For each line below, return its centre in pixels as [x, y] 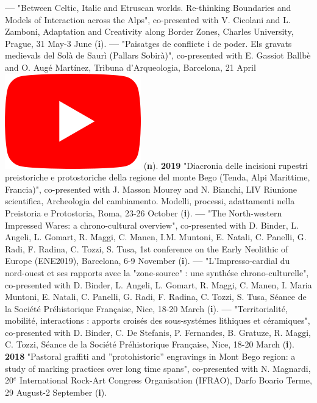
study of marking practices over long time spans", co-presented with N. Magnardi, [158, 368]
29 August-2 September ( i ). [56, 392]
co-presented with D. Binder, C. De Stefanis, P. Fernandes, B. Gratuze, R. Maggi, [158, 332]
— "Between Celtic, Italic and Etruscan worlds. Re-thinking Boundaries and [148, 7]
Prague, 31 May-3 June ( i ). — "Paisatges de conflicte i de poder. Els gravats [148, 43]
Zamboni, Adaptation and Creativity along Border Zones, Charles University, [149, 31]
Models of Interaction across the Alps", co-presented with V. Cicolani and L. [148, 19]
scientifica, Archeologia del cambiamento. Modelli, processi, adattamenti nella [150, 201]
